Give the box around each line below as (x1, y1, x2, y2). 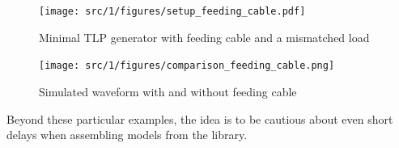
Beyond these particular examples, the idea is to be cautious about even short (6, 110, 393, 127)
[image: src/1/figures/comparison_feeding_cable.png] (39, 60, 335, 72)
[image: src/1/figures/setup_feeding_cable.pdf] (39, 6, 306, 17)
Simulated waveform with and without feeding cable (39, 82, 297, 99)
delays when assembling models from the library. (6, 126, 248, 143)
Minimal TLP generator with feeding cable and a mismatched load (39, 28, 370, 45)
